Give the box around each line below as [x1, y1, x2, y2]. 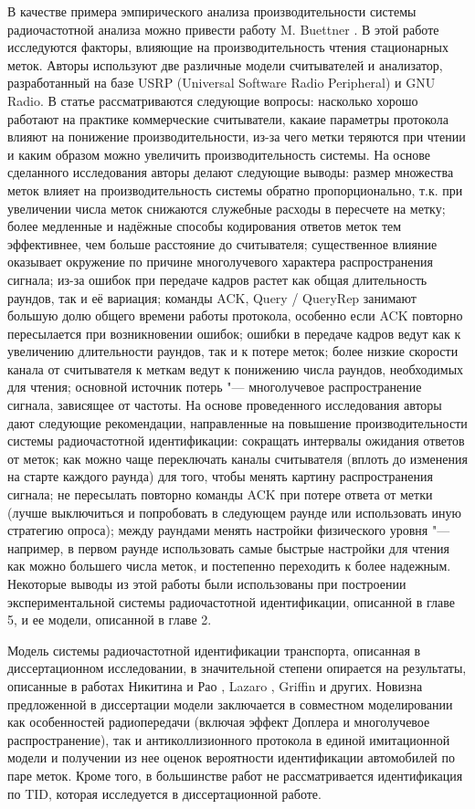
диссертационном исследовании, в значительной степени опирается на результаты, [7, 658, 467, 678]
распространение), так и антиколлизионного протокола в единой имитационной [7, 730, 450, 749]
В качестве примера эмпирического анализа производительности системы [7, 2, 417, 20]
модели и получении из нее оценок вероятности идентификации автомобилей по [7, 748, 455, 767]
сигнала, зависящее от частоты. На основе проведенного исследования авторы [7, 395, 442, 415]
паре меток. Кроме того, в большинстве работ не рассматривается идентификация [7, 765, 463, 784]
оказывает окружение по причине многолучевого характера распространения [7, 252, 433, 271]
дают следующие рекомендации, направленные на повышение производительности [7, 413, 468, 432]
